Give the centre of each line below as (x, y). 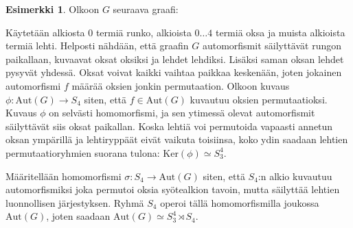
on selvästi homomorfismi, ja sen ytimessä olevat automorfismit (182, 113)
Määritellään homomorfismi (64, 176)
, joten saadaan (78, 216)
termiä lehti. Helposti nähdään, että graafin (97, 46)
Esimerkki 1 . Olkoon (53, 9)
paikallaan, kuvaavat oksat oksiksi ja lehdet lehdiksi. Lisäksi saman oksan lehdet (175, 59)
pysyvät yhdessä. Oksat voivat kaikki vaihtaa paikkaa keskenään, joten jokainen (174, 72)
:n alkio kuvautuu (295, 176)
